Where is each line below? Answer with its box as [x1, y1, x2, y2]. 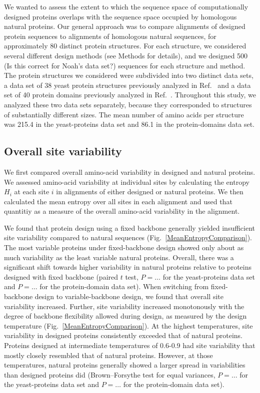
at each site [14, 186, 49, 197]
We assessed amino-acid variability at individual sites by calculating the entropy [4, 176, 249, 187]
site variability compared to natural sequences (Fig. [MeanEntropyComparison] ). [4, 232, 252, 243]
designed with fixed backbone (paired [4, 271, 118, 282]
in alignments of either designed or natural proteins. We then [56, 186, 243, 197]
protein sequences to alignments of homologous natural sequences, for [4, 30, 216, 41]
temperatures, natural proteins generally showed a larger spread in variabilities [4, 360, 245, 370]
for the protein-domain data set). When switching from [39, 281, 209, 292]
